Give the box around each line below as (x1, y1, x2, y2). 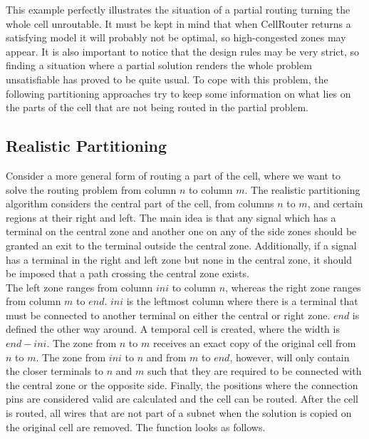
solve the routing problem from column (6, 182, 177, 197)
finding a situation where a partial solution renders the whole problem (6, 58, 312, 73)
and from (146, 349, 187, 364)
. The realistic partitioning (244, 182, 360, 197)
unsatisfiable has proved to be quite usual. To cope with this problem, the (6, 71, 328, 86)
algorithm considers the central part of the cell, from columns (6, 196, 274, 211)
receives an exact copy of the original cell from (152, 336, 356, 351)
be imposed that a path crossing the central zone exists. (6, 266, 249, 281)
